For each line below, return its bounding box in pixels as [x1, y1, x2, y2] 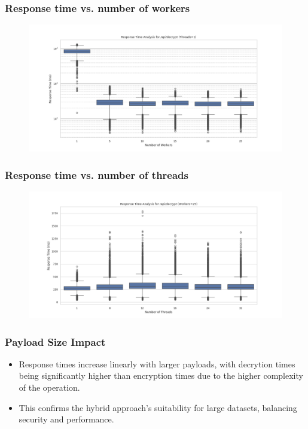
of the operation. [19, 381, 80, 394]
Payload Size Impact [5, 334, 106, 349]
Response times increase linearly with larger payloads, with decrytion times [19, 357, 295, 370]
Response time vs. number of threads [5, 167, 188, 182]
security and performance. [19, 413, 114, 425]
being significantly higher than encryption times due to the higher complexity [19, 369, 303, 382]
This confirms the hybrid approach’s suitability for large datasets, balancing [19, 401, 297, 413]
